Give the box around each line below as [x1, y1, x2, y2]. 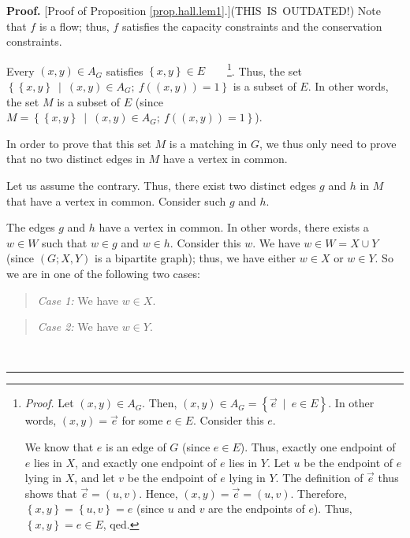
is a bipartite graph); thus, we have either [95, 250, 296, 266]
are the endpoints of [208, 500, 305, 517]
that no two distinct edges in [6, 150, 145, 167]
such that [42, 234, 88, 250]
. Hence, [139, 484, 178, 501]
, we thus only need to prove [259, 135, 397, 151]
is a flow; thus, [39, 17, 110, 34]
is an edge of [105, 438, 166, 455]
